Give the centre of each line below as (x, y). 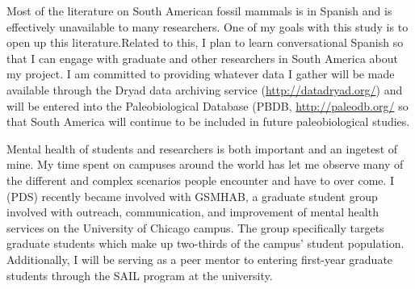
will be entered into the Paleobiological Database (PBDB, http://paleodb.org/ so (207, 105)
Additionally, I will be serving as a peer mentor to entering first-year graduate (200, 259)
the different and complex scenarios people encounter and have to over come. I (201, 180)
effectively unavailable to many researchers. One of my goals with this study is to (207, 26)
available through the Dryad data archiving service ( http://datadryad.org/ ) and (205, 89)
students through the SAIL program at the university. (140, 275)
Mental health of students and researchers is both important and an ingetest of (202, 148)
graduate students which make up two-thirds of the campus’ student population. (205, 243)
